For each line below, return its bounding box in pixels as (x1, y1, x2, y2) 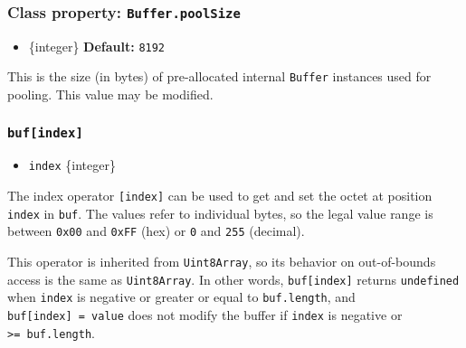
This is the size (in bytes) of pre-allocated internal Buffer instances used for (7, 67, 432, 86)
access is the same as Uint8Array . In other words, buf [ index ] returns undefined (7, 269, 460, 288)
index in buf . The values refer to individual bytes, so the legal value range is (7, 203, 433, 222)
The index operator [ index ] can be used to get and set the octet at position (7, 186, 433, 205)
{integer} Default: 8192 (28, 36, 166, 55)
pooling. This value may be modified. (7, 85, 214, 104)
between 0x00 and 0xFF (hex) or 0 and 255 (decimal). (7, 221, 305, 240)
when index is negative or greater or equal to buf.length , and (7, 287, 356, 306)
